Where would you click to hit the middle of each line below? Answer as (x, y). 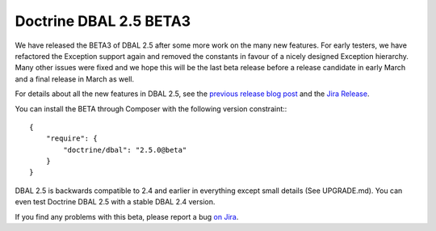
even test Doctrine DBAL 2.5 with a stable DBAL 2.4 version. (115, 202)
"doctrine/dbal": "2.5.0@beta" (125, 150)
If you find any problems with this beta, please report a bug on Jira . (127, 216)
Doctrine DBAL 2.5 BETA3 (103, 21)
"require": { (71, 139)
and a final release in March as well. (75, 79)
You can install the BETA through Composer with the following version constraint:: (151, 108)
